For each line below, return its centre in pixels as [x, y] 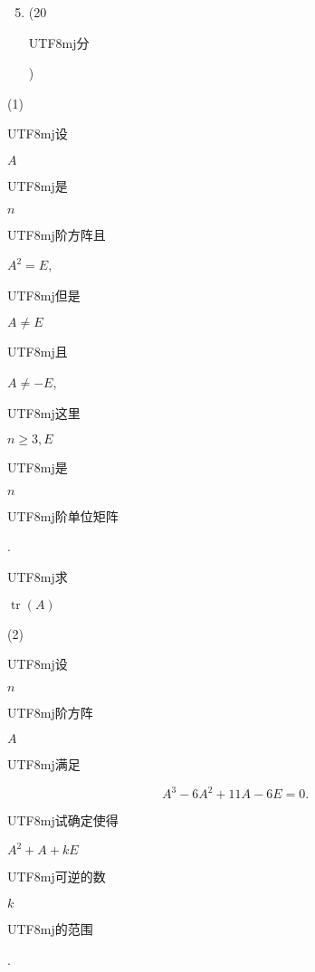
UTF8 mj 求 [38, 576]
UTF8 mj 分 [59, 42]
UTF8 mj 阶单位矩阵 [63, 515]
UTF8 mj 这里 [44, 412]
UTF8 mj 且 [38, 352]
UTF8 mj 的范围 [50, 929]
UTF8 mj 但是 [44, 295]
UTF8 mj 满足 [44, 764]
